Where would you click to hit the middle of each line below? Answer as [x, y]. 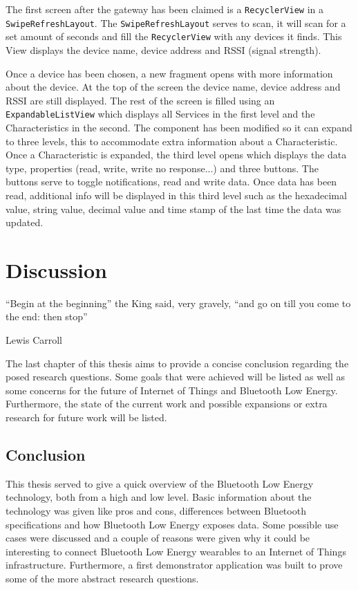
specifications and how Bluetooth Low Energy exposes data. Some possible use [172, 524]
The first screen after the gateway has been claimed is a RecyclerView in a [164, 9]
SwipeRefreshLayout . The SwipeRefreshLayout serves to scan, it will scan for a [176, 22]
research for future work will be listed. [86, 417]
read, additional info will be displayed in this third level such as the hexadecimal [176, 195]
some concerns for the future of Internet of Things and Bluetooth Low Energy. [172, 390]
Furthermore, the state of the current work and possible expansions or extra [167, 404]
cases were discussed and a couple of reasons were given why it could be [158, 538]
